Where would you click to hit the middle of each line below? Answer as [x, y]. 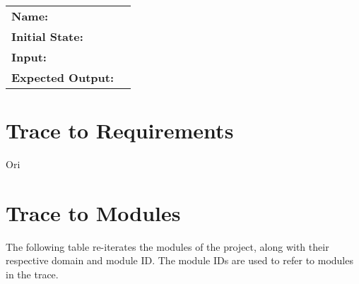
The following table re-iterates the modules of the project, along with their [167, 246]
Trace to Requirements [120, 130]
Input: [29, 57]
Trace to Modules [93, 212]
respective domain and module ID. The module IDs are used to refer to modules [179, 260]
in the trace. [32, 274]
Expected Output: [63, 77]
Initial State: [47, 36]
